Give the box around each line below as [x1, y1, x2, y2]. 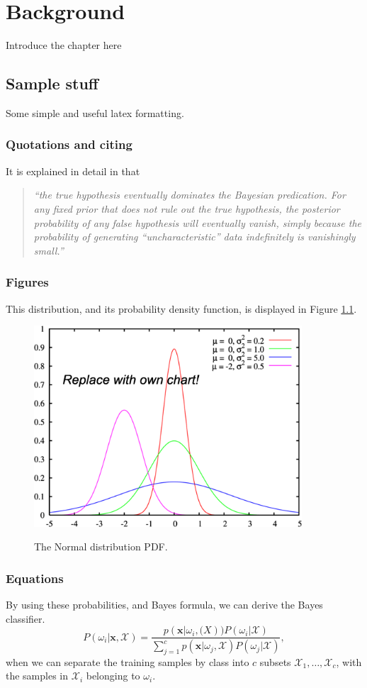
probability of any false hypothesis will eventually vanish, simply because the [33, 215, 362, 230]
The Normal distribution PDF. [34, 539, 168, 554]
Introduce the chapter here [6, 38, 122, 52]
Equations [6, 569, 64, 587]
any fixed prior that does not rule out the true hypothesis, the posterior [33, 201, 340, 216]
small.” [33, 243, 64, 257]
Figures [6, 273, 49, 291]
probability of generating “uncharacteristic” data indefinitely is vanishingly [33, 229, 356, 244]
